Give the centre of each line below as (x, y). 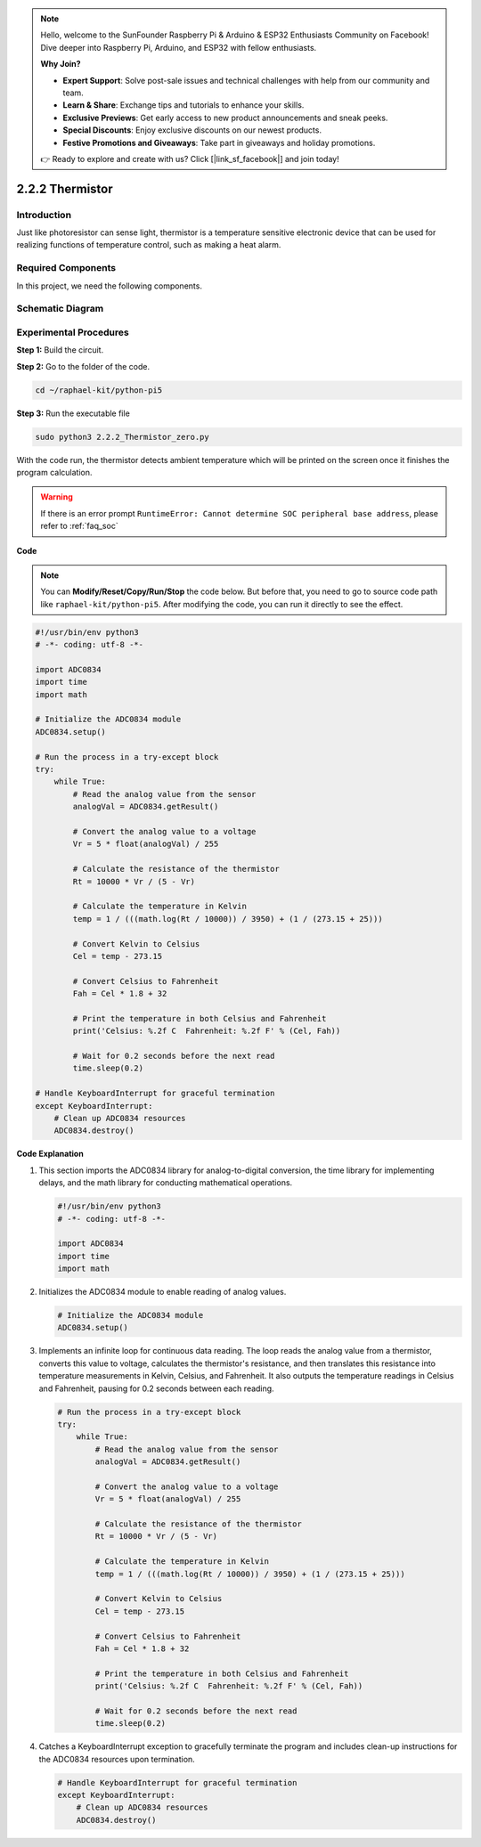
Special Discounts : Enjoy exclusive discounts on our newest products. (192, 130)
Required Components (66, 268)
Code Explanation (50, 1154)
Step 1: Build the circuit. (60, 350)
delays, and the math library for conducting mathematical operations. (166, 1183)
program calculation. (54, 473)
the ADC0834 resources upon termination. (117, 1759)
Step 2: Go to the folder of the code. (83, 366)
